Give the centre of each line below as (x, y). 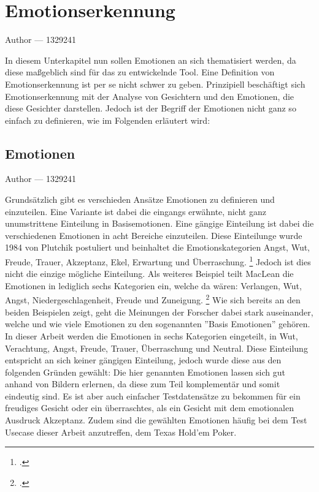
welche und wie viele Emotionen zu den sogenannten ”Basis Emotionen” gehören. (158, 324)
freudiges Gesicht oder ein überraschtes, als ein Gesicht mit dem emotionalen (149, 408)
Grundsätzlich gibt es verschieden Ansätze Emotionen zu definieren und (140, 199)
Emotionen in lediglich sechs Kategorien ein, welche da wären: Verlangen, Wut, (153, 285)
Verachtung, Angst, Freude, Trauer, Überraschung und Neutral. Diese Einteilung (156, 348)
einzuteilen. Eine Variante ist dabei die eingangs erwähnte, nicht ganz (136, 211)
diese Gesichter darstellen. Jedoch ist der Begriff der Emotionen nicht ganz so (151, 108)
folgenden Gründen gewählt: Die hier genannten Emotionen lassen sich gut (145, 372)
